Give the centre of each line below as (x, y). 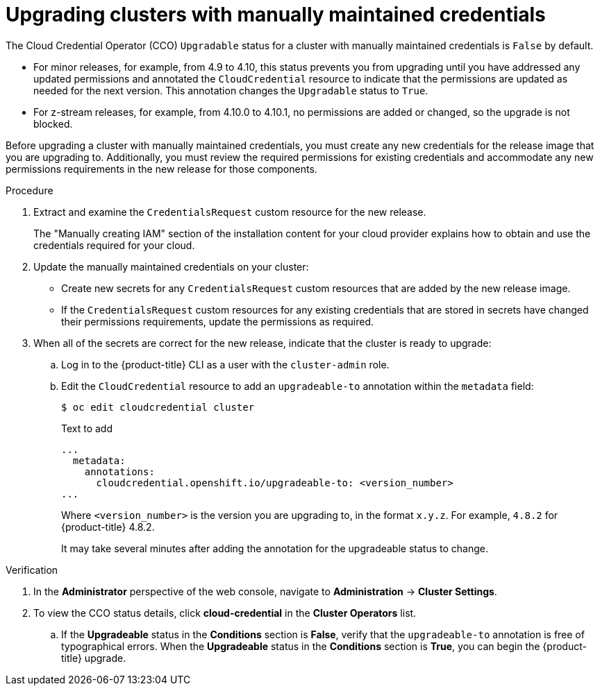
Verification (32, 570)
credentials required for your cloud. (114, 245)
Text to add (87, 428)
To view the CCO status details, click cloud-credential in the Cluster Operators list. (225, 613)
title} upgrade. (94, 658)
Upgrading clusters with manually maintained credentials (276, 15)
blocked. (53, 123)
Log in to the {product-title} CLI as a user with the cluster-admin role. (225, 364)
